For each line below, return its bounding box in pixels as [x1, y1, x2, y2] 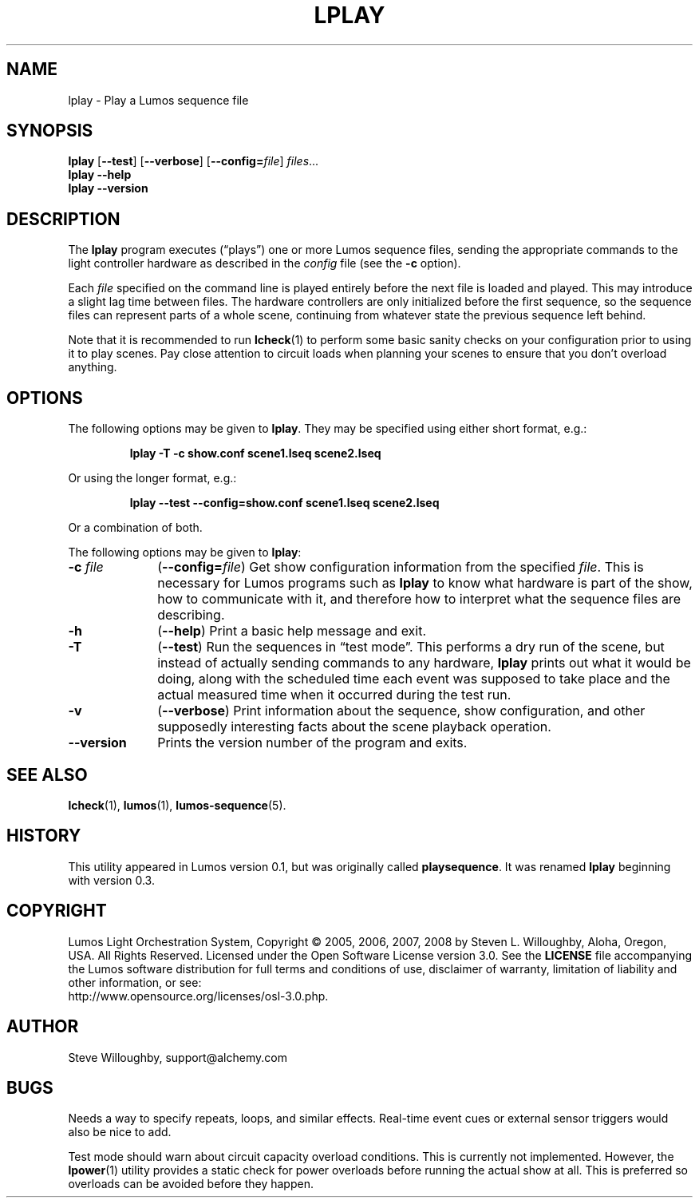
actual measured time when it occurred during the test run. [157, 687, 511, 703]
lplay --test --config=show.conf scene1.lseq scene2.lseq [129, 496, 440, 510]
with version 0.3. [68, 873, 155, 887]
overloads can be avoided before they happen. [68, 1177, 314, 1191]
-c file [68, 559, 104, 576]
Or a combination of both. [68, 521, 203, 535]
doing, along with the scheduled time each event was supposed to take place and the [157, 671, 670, 687]
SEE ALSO [6, 764, 88, 785]
